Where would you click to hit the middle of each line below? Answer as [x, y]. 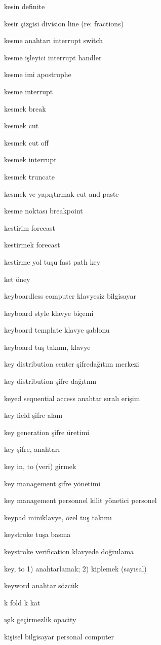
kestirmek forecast [32, 245]
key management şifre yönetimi [52, 483]
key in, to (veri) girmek [40, 466]
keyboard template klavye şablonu [57, 330]
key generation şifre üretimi [47, 432]
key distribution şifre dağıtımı [50, 381]
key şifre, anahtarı [32, 449]
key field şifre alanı [33, 415]
